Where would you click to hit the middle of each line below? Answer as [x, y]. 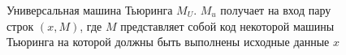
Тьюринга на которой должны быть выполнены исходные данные [168, 42]
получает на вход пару [276, 10]
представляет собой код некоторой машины [227, 25]
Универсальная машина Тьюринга [90, 10]
